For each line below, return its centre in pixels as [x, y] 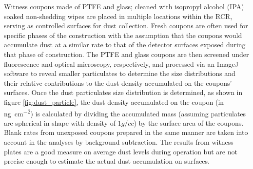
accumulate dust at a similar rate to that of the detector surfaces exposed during [125, 45]
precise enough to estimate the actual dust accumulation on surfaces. [107, 161]
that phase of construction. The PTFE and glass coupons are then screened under [126, 54]
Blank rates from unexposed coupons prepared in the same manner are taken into [126, 132]
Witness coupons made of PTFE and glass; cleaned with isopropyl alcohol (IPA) [124, 6]
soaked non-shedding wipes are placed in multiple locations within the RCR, [118, 16]
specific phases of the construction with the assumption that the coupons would [123, 35]
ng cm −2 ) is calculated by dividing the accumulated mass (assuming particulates [125, 113]
